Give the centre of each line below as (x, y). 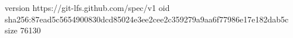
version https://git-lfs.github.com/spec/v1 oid (87, 7)
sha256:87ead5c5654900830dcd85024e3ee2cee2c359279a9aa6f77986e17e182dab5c (147, 19)
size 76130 (23, 30)
